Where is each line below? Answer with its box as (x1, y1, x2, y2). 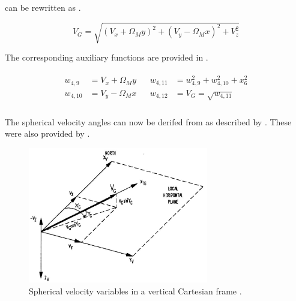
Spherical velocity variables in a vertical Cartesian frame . (29, 284, 242, 297)
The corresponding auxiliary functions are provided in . (5, 51, 208, 64)
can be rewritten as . (5, 1, 81, 13)
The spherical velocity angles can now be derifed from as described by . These (5, 115, 292, 128)
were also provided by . (5, 127, 90, 140)
